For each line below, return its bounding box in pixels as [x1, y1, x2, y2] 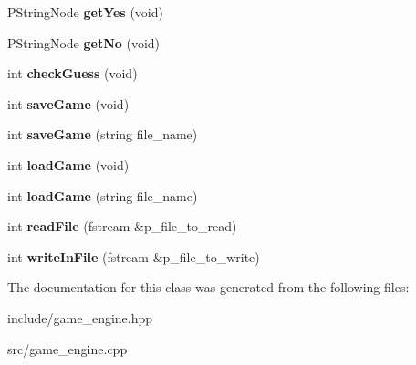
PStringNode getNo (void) [7, 33, 161, 52]
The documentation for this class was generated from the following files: [7, 278, 410, 297]
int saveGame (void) [7, 94, 130, 113]
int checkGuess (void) [7, 64, 138, 83]
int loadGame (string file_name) [7, 186, 198, 205]
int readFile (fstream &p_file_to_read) [7, 217, 237, 236]
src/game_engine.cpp [7, 339, 128, 358]
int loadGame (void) [7, 155, 130, 174]
